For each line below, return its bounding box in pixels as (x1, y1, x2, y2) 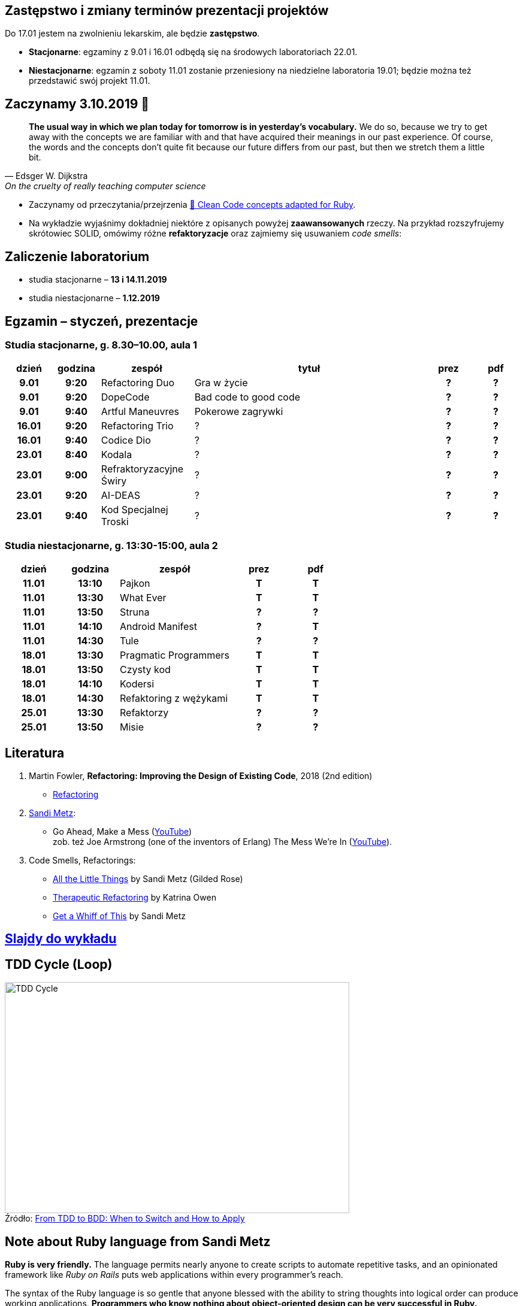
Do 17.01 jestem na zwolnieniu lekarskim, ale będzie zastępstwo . (5, 28, 260, 39)
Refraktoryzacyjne (101, 463, 184, 475)
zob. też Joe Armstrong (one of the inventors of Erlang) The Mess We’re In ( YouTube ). (53, 836, 392, 847)
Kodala (101, 449, 132, 461)
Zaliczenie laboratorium (5, 249, 150, 264)
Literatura (5, 745, 65, 760)
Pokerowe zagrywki (194, 405, 283, 418)
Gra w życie (194, 377, 248, 389)
